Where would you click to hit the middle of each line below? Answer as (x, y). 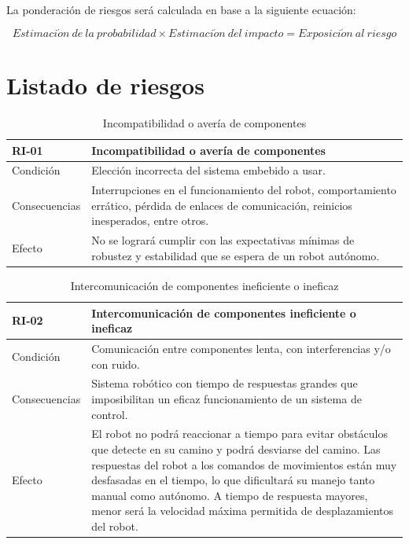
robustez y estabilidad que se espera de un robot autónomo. (236, 255)
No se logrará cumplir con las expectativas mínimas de (223, 240)
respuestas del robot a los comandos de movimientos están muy (244, 464)
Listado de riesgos (105, 85)
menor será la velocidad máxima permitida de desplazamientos (243, 511)
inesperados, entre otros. (150, 221)
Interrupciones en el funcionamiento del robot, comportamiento (244, 190)
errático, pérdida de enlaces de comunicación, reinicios (222, 205)
